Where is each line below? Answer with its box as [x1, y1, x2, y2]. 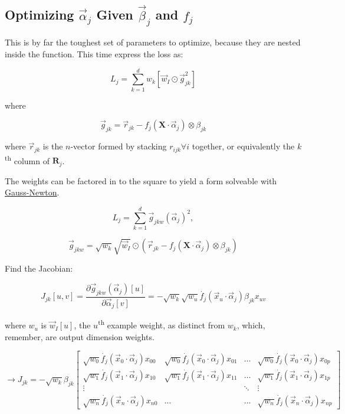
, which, [236, 319, 265, 331]
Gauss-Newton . [5, 186, 60, 198]
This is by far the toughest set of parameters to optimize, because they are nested [5, 36, 301, 48]
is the [42, 140, 63, 152]
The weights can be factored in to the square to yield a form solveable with [5, 174, 277, 187]
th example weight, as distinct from [98, 317, 225, 331]
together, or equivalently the [192, 140, 295, 152]
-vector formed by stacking [70, 140, 167, 152]
